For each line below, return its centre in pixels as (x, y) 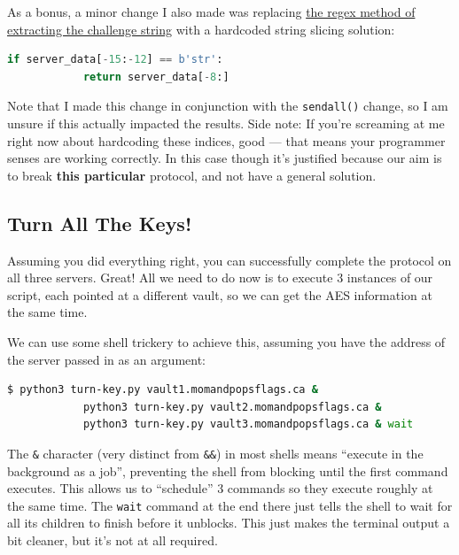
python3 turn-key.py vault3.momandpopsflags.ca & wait (248, 424)
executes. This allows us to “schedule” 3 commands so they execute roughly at (220, 488)
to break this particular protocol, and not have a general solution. (192, 175)
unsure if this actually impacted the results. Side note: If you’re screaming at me (226, 123)
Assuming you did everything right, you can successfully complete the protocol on (229, 260)
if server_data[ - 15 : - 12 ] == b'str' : (115, 60)
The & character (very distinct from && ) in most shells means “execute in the (215, 453)
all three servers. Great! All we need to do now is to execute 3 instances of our (220, 277)
